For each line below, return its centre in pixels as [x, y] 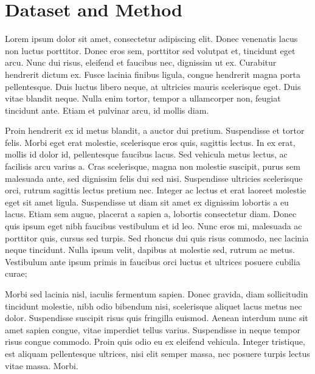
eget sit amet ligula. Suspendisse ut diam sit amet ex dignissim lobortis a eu [147, 202]
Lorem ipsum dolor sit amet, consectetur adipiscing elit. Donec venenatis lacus [151, 39]
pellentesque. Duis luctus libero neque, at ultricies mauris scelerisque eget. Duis [153, 86]
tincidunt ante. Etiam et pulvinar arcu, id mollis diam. [107, 110]
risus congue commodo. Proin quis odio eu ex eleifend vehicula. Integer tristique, [155, 341]
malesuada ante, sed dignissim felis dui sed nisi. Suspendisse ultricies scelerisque [154, 178]
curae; [16, 273]
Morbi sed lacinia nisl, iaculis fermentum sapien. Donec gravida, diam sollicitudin [157, 294]
